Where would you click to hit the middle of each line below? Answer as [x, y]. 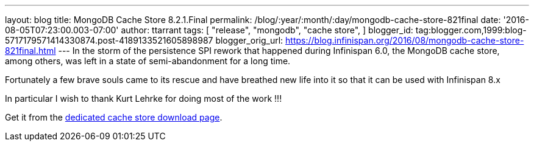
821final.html [30, 51]
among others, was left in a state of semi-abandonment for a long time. [148, 61]
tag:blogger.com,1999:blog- [471, 30]
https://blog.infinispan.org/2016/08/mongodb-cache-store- [405, 40]
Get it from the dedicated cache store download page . [114, 117]
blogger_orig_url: [249, 40]
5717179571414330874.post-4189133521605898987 [109, 40]
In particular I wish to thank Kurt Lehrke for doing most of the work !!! [144, 98]
